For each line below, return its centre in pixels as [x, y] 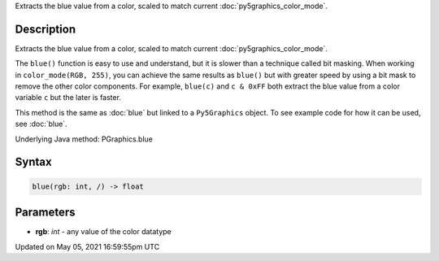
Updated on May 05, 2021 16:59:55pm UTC [87, 246]
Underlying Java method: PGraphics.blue [84, 139]
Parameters [45, 213]
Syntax [33, 162]
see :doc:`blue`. [41, 124]
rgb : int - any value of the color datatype [104, 232]
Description [46, 29]
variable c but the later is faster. [68, 98]
